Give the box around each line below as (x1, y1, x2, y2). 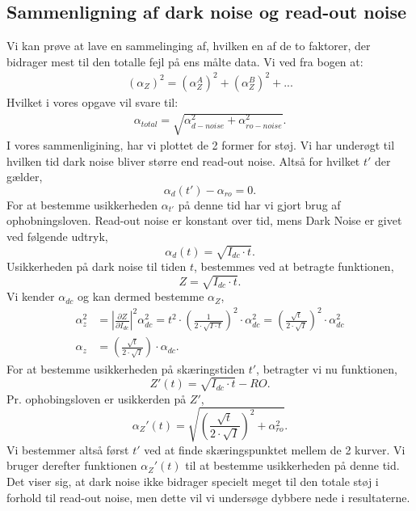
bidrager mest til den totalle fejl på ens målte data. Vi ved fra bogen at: (6, 53, 363, 70)
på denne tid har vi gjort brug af (178, 196, 341, 213)
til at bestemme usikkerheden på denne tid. (185, 457, 400, 474)
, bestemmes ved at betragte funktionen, (194, 258, 394, 275)
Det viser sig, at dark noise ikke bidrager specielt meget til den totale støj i (6, 472, 379, 489)
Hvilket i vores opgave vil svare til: (6, 93, 179, 110)
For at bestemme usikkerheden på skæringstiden (6, 360, 246, 377)
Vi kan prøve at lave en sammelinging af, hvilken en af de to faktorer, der (6, 37, 371, 54)
